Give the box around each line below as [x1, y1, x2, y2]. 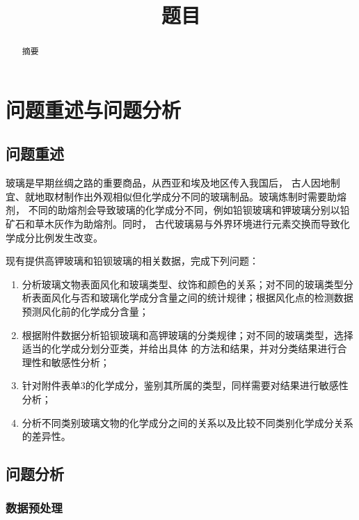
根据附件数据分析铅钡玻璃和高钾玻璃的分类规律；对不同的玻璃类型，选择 [22, 327, 353, 342]
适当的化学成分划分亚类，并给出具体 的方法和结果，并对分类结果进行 [22, 341, 337, 356]
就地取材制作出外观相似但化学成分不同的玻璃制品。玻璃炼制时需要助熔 [24, 189, 346, 203]
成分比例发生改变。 [15, 230, 103, 244]
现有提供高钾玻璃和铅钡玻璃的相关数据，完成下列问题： [6, 253, 259, 268]
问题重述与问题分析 [6, 95, 182, 123]
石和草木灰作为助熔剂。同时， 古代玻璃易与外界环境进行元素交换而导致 [15, 216, 340, 230]
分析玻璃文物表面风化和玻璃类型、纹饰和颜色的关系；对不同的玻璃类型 [22, 276, 344, 291]
